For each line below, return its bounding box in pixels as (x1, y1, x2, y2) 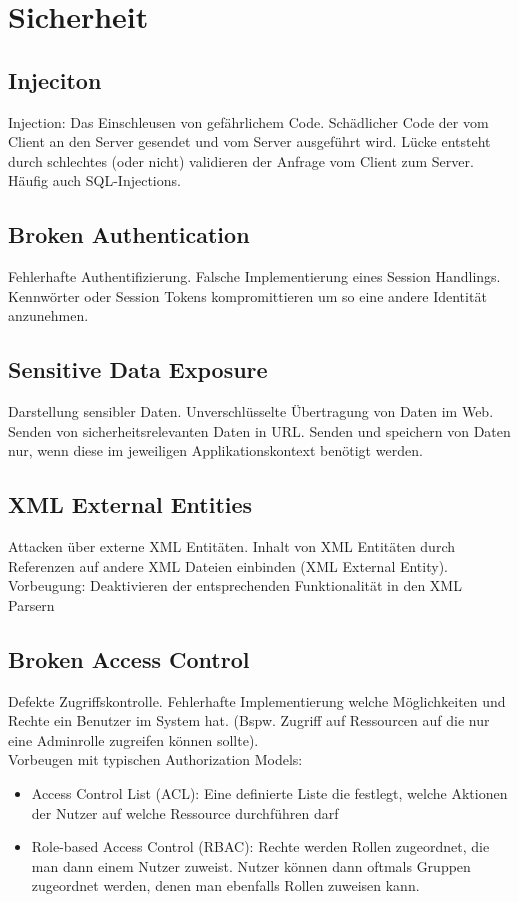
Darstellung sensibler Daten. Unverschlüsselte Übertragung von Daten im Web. (8, 401, 494, 422)
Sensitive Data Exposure (8, 354, 268, 385)
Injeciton (8, 64, 102, 95)
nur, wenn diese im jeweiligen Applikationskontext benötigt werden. (8, 440, 423, 461)
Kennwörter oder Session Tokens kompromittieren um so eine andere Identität (8, 285, 487, 306)
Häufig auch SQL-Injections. (8, 170, 181, 191)
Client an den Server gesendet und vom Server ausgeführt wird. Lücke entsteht (8, 131, 491, 152)
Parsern (8, 594, 55, 615)
